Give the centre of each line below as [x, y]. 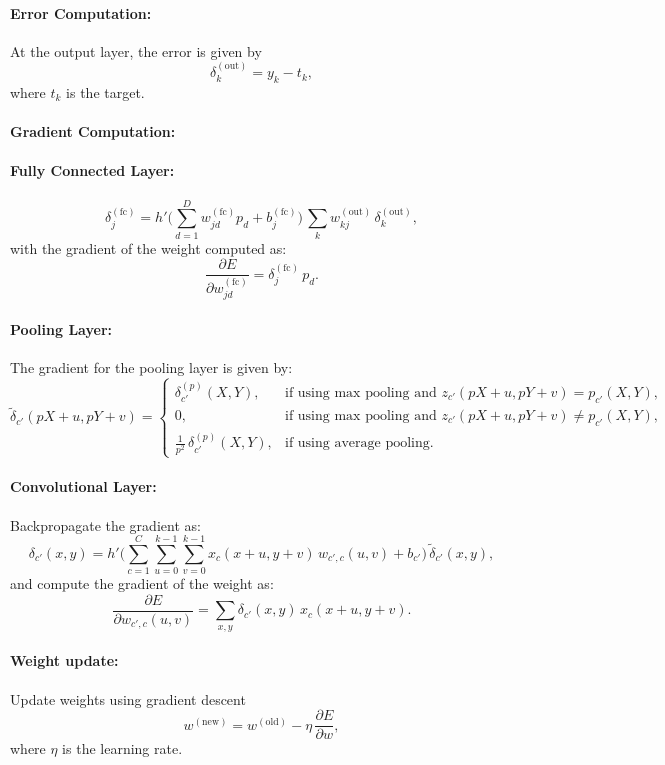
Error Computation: [81, 12]
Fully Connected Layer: [92, 170]
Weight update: [64, 660]
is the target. [105, 92]
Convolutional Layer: [83, 486]
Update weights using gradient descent [128, 698]
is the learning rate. [122, 748]
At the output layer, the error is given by [136, 50]
